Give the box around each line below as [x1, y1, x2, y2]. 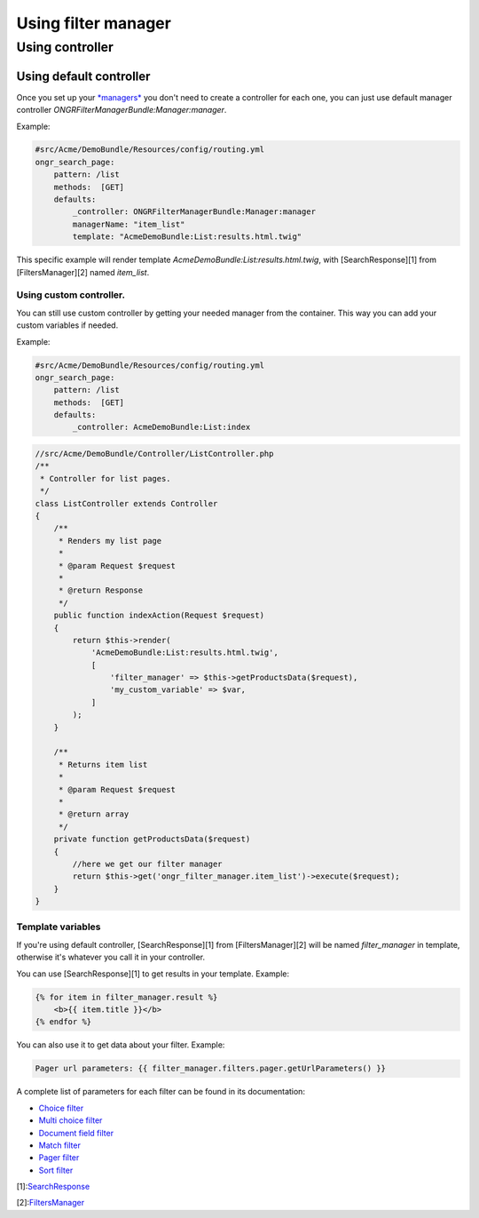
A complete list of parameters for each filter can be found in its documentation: [16, 1087, 306, 1097]
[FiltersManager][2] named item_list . [16, 267, 150, 277]
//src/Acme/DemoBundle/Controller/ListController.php [35, 449, 274, 459]
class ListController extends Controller [35, 498, 218, 508]
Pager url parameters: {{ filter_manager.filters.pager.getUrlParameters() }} [35, 1063, 386, 1074]
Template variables [16, 920, 101, 933]
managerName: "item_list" [72, 219, 185, 229]
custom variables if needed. [16, 320, 119, 330]
